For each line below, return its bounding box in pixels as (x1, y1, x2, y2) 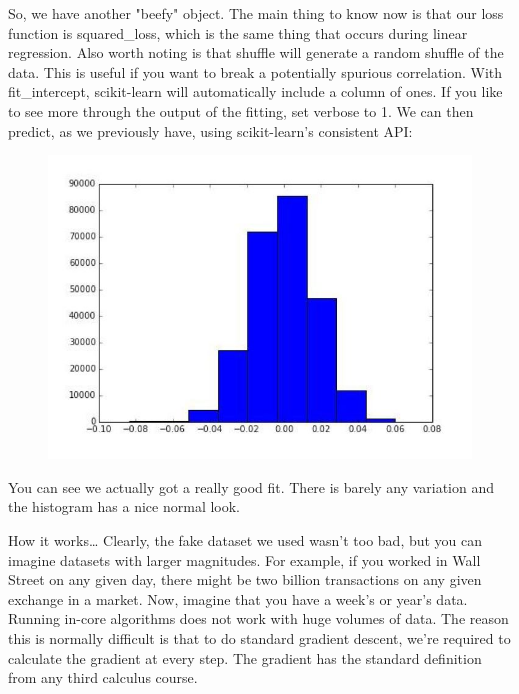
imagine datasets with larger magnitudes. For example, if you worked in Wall (8, 549, 481, 570)
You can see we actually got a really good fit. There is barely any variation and (8, 476, 495, 497)
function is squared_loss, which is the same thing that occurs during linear (8, 22, 468, 43)
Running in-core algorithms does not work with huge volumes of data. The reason (8, 608, 509, 629)
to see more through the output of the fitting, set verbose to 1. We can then (8, 100, 474, 121)
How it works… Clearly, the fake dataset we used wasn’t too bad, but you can (8, 530, 483, 551)
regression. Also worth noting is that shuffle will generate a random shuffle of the (8, 42, 504, 63)
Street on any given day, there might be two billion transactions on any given (8, 569, 482, 590)
